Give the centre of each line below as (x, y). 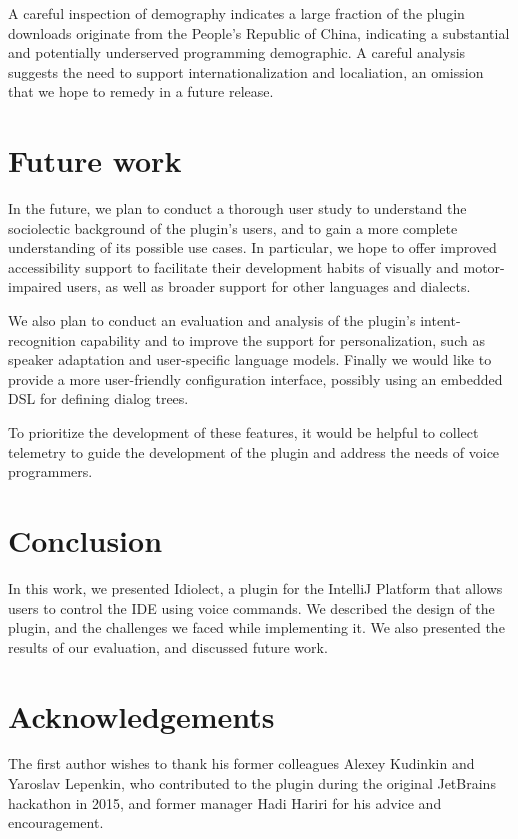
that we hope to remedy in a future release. (141, 91)
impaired (35, 286)
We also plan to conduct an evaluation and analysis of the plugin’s (212, 320)
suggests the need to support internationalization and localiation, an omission (246, 71)
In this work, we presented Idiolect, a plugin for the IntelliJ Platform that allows (255, 587)
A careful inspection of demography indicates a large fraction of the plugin (236, 13)
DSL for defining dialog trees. (98, 398)
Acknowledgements (141, 715)
